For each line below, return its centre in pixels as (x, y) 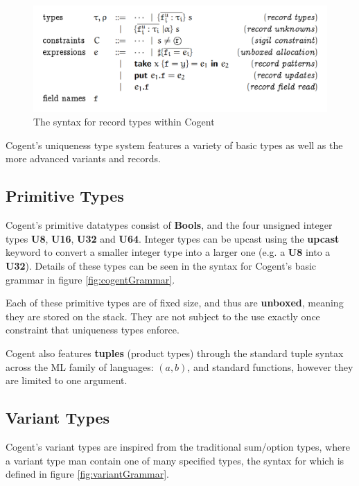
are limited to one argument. (67, 380)
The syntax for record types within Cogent (124, 122)
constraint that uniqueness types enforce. (93, 330)
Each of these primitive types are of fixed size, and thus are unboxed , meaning (175, 303)
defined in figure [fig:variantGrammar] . (87, 474)
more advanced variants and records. (83, 158)
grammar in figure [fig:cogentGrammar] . (90, 279)
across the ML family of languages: (80, 366)
